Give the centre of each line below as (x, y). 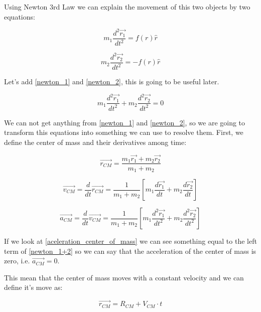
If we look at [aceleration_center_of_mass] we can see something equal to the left (130, 241)
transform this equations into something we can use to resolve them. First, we (124, 132)
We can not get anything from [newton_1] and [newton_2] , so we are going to (125, 122)
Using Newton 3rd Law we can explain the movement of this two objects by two (127, 7)
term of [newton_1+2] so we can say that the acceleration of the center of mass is (130, 251)
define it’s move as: (33, 287)
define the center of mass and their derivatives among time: (95, 142)
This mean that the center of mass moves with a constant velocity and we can (124, 277)
